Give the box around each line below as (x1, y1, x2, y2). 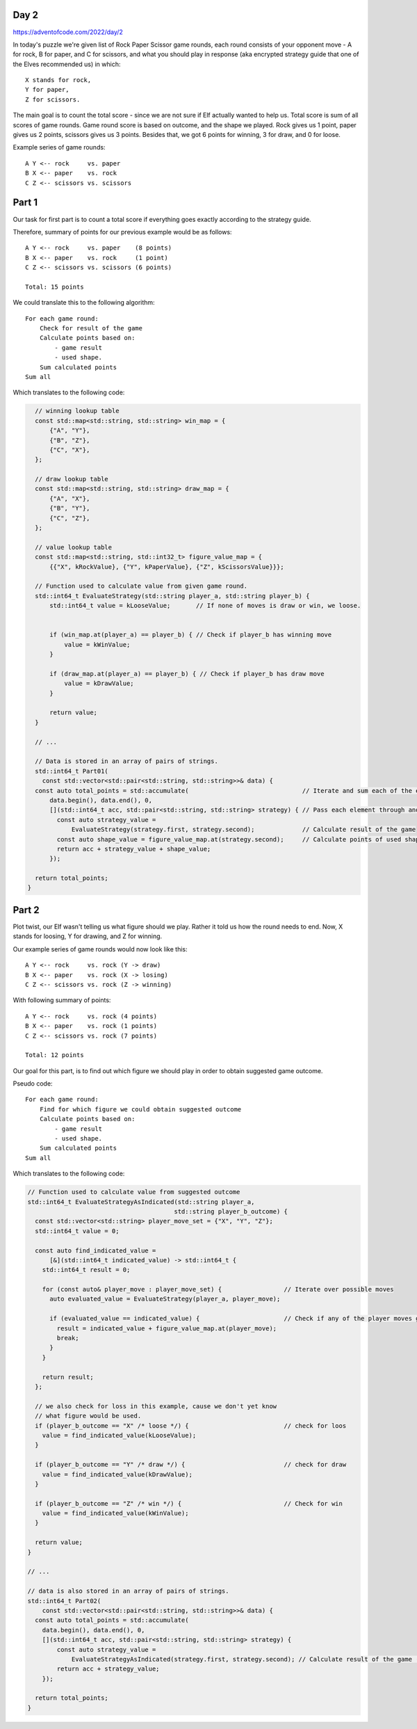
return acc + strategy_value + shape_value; (56, 845, 211, 853)
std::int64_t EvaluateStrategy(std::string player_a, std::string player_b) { (35, 592, 310, 600)
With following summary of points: (13, 996, 111, 1004)
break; (56, 1334, 79, 1342)
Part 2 (13, 904, 40, 916)
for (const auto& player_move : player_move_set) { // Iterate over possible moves (42, 1285, 394, 1294)
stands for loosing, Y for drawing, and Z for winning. (13, 932, 163, 940)
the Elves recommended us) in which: (13, 60, 121, 68)
